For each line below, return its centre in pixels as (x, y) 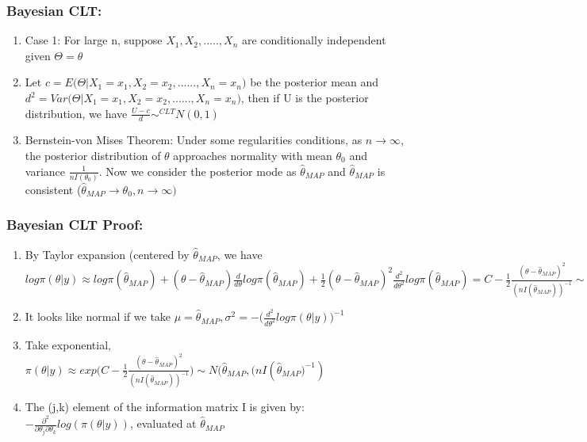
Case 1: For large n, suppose (94, 40)
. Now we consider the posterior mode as (198, 171)
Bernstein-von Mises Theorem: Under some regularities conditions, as (194, 140)
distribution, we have (76, 113)
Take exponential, (68, 345)
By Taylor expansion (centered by (107, 254)
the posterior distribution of (93, 156)
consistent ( (53, 189)
